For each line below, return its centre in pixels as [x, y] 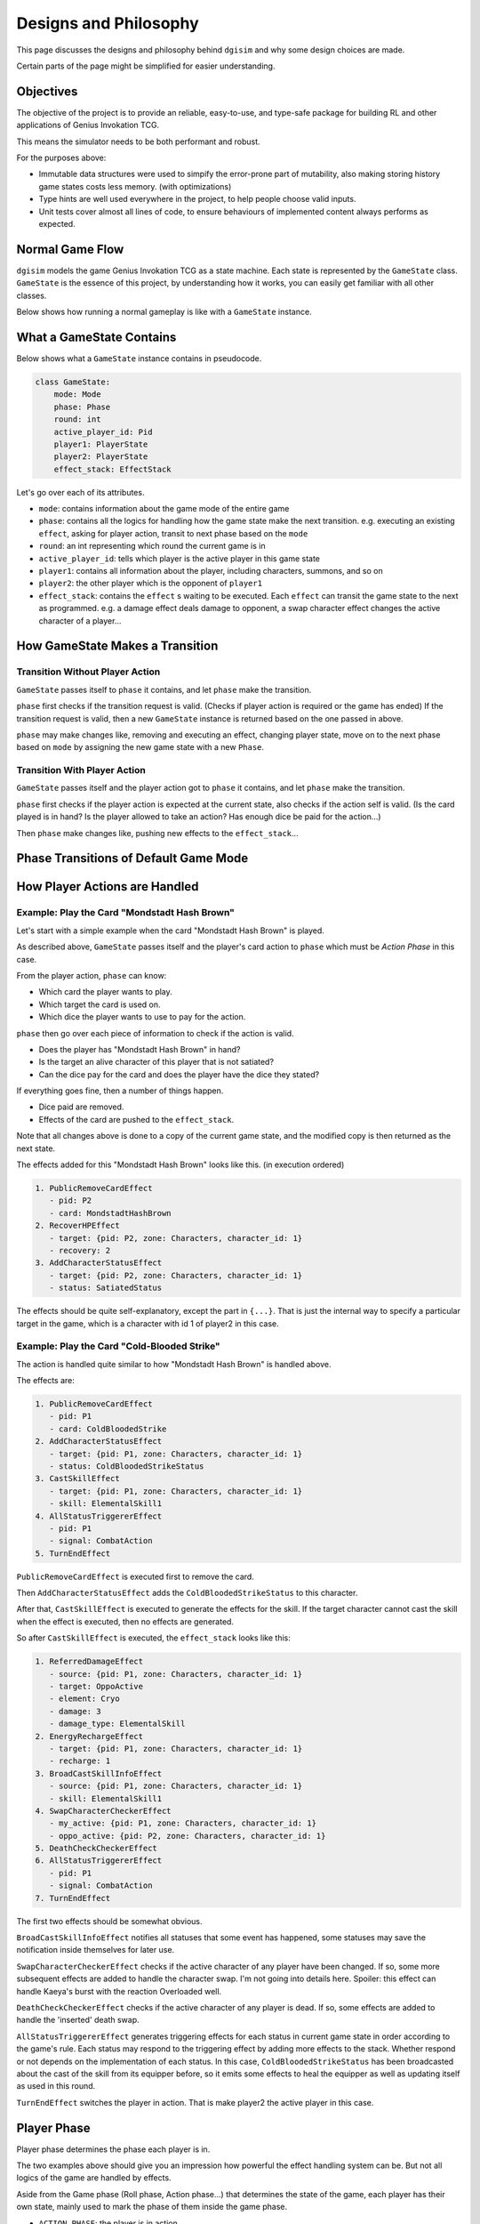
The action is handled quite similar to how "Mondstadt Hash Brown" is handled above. [174, 1364]
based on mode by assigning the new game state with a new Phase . [140, 747]
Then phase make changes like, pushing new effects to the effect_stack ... [157, 833]
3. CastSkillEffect [77, 1479]
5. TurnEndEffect [73, 1553]
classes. [32, 295]
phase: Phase [82, 407]
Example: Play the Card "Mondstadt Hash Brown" [126, 913]
